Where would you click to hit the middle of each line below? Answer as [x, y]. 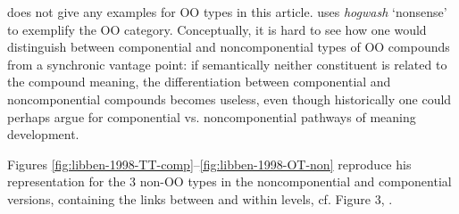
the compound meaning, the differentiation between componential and [199, 82]
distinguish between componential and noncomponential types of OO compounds [229, 47]
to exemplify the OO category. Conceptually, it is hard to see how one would [217, 29]
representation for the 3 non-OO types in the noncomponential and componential [229, 181]
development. [43, 134]
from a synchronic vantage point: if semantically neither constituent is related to [227, 64]
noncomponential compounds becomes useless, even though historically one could [229, 99]
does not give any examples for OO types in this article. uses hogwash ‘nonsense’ [227, 12]
